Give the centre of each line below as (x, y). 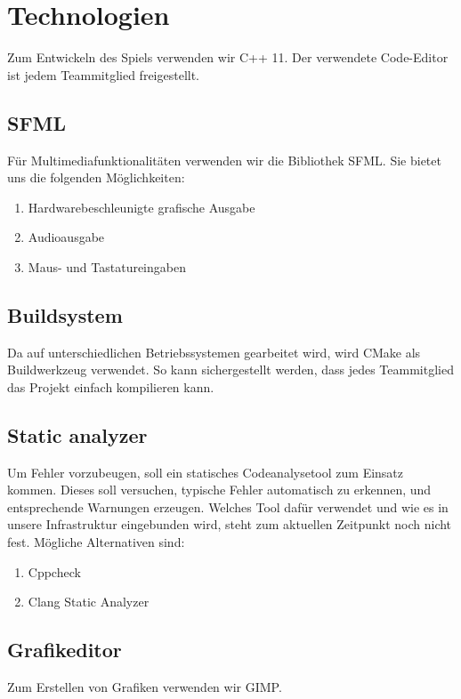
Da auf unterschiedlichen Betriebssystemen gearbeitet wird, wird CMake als (214, 352)
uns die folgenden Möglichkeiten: (96, 177)
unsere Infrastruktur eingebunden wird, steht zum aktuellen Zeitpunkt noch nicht (230, 524)
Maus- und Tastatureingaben (107, 266)
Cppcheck (54, 571)
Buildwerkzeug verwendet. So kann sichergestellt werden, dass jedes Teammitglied (230, 370)
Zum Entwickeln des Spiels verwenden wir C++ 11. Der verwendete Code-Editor (228, 57)
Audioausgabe (66, 237)
